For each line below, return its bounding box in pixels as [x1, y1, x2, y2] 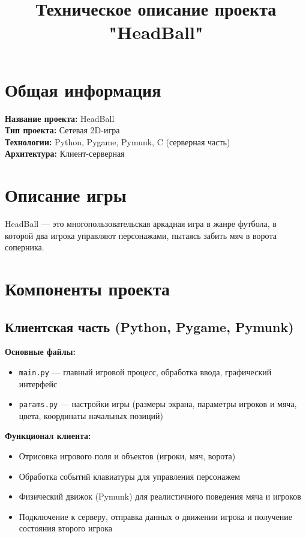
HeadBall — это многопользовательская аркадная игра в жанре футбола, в [5, 217, 277, 229]
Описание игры [5, 183, 127, 207]
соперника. [5, 241, 44, 253]
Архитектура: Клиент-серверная [5, 147, 125, 160]
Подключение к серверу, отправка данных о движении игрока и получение [19, 510, 293, 522]
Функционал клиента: [5, 429, 91, 442]
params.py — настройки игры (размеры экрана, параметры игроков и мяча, [19, 397, 297, 410]
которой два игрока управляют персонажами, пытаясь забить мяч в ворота [5, 229, 277, 241]
